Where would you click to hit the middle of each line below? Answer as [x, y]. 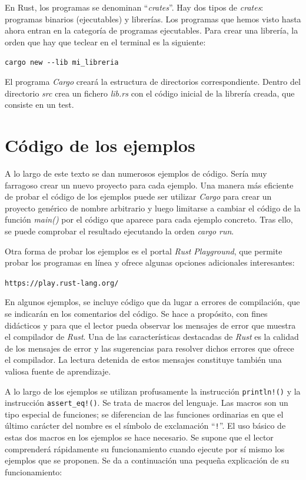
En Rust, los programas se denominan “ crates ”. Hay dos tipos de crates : [134, 7]
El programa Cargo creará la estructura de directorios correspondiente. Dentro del [153, 82]
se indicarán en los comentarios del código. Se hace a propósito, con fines [136, 313]
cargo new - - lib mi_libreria [62, 63]
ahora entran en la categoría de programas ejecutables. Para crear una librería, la [152, 30]
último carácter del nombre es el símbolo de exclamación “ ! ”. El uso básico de [145, 426]
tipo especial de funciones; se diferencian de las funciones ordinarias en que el [144, 414]
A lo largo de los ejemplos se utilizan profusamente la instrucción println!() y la [153, 391]
